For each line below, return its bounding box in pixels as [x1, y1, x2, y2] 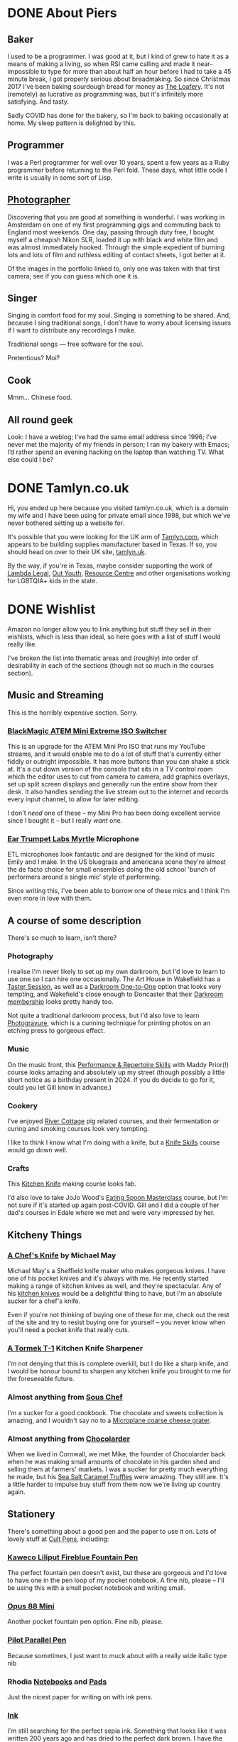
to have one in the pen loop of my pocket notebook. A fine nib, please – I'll [7, 1576, 225, 1585]
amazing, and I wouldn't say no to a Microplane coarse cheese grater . [7, 1416, 212, 1424]
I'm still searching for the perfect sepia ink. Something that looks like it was [7, 1726, 227, 1735]
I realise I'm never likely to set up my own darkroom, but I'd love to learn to [7, 968, 226, 976]
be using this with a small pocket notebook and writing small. [7, 1584, 186, 1592]
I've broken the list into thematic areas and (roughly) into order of [7, 654, 199, 662]
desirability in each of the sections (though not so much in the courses [7, 661, 215, 669]
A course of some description [7, 914, 142, 926]
